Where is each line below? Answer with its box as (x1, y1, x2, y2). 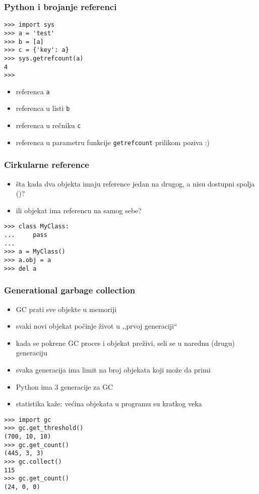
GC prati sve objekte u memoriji (16, 303, 117, 314)
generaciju (16, 347, 47, 358)
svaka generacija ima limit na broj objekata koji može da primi (16, 364, 211, 375)
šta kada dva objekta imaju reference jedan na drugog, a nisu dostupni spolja (16, 178, 255, 189)
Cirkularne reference (4, 158, 89, 171)
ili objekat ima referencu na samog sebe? (16, 205, 142, 215)
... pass (4, 231, 47, 239)
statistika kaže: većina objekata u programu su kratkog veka (16, 398, 202, 409)
